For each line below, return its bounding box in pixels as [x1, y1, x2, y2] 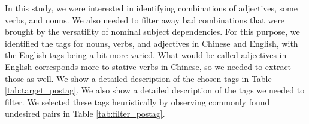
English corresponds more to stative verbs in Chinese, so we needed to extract [5, 60, 292, 72]
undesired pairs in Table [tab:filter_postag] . [5, 107, 165, 120]
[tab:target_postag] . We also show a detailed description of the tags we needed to [5, 84, 305, 96]
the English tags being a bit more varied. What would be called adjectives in [5, 49, 287, 61]
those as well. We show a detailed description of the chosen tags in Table [5, 72, 272, 84]
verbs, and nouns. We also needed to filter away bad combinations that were [5, 13, 285, 26]
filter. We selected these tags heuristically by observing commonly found [5, 95, 270, 108]
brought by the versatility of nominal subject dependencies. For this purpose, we [5, 25, 300, 38]
